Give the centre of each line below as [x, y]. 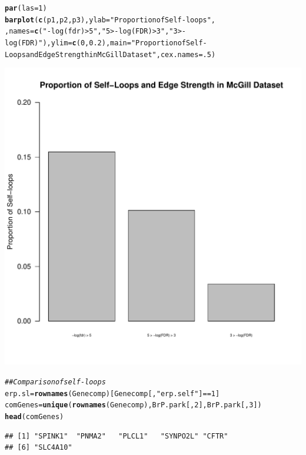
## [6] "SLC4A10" [39, 448]
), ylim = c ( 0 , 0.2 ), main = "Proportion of [114, 43]
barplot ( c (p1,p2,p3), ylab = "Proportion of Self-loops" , [110, 20]
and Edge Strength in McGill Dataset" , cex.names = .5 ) [121, 54]
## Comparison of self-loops [55, 382]
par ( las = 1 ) [26, 8]
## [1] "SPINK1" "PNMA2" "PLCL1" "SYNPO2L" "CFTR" [117, 436]
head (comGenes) [34, 416]
